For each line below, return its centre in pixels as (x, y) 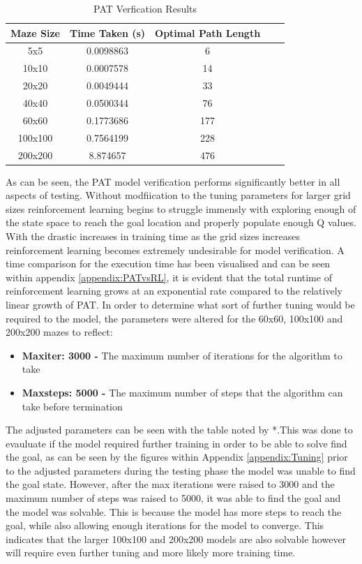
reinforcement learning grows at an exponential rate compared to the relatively (174, 291)
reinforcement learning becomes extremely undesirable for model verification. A (175, 250)
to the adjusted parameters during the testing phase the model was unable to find (181, 470)
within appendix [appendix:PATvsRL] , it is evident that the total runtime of (169, 277)
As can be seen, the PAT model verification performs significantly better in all (173, 181)
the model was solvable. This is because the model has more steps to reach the (174, 511)
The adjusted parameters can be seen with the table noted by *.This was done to (179, 430)
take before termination (72, 406)
